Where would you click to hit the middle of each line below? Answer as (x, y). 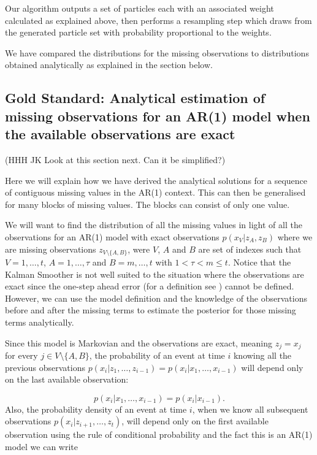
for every (21, 355)
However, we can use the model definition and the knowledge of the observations (156, 298)
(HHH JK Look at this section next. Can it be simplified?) (115, 159)
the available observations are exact (120, 134)
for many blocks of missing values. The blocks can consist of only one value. (147, 204)
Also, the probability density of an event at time (96, 409)
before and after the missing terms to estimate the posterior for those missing (151, 310)
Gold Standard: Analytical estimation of (135, 98)
